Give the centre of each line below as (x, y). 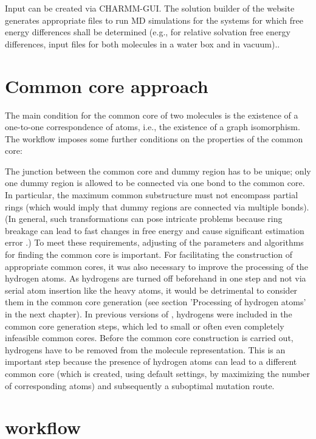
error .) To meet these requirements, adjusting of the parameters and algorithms (154, 242)
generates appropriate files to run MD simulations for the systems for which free (154, 20)
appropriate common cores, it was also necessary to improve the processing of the (156, 266)
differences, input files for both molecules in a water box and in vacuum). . (143, 43)
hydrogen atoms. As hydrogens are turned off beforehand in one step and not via (156, 278)
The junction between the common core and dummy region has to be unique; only (158, 171)
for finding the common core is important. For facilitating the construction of (149, 254)
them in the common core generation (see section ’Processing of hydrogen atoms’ (156, 302)
